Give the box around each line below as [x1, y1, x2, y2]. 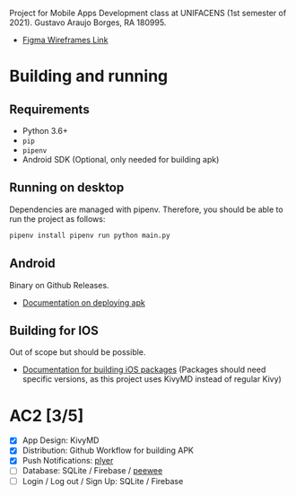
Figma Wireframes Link [22, 35, 109, 45]
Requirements [9, 102, 90, 117]
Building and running [9, 66, 169, 86]
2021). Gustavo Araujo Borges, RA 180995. [9, 17, 167, 28]
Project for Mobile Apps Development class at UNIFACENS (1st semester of [9, 8, 287, 18]
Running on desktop [9, 180, 125, 196]
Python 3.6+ [22, 126, 69, 136]
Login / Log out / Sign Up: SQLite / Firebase [22, 475, 184, 486]
